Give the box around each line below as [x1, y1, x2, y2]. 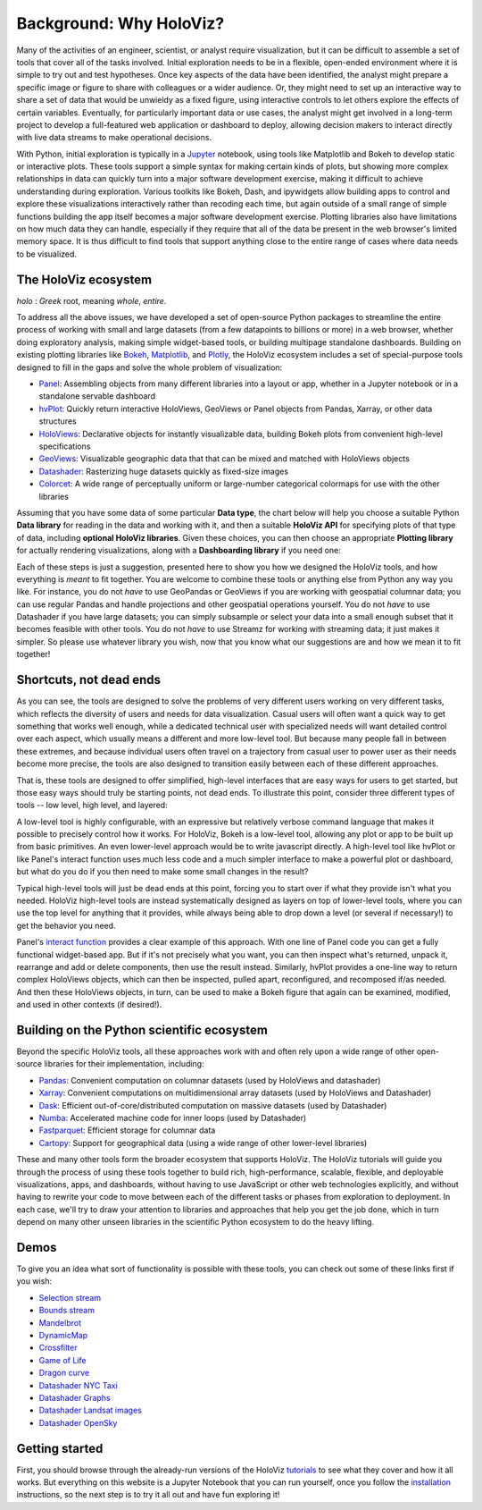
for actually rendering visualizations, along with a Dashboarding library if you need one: [16, 545, 341, 556]
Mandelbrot [38, 1317, 82, 1328]
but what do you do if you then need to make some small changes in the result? [16, 866, 309, 877]
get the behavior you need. [16, 920, 116, 931]
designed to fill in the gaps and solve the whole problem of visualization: [16, 362, 283, 373]
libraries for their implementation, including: [44, 1059, 204, 1069]
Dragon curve [38, 1368, 89, 1379]
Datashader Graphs [38, 1392, 111, 1403]
